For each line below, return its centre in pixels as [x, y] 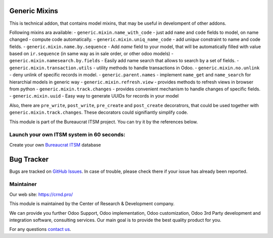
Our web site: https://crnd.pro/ [41, 194]
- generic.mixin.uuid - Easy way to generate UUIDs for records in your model [94, 96]
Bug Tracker [29, 159]
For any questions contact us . [40, 229]
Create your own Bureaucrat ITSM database [55, 145]
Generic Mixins [34, 11]
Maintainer [23, 184]
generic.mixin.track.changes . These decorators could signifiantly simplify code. [99, 112]
